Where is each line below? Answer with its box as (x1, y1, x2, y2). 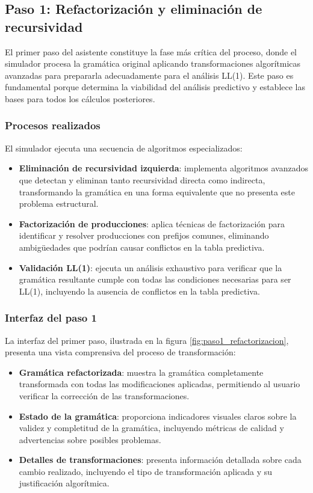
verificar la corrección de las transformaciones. (19, 389, 190, 402)
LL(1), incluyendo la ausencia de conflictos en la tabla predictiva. (19, 284, 260, 297)
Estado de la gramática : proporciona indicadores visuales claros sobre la (19, 409, 297, 422)
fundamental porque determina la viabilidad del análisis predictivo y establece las (5, 81, 306, 93)
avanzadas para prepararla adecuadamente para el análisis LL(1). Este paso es (5, 69, 294, 81)
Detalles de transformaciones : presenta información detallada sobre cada (19, 453, 302, 466)
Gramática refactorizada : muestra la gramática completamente (19, 366, 264, 378)
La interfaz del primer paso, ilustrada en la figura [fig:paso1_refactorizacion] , (5, 334, 289, 346)
